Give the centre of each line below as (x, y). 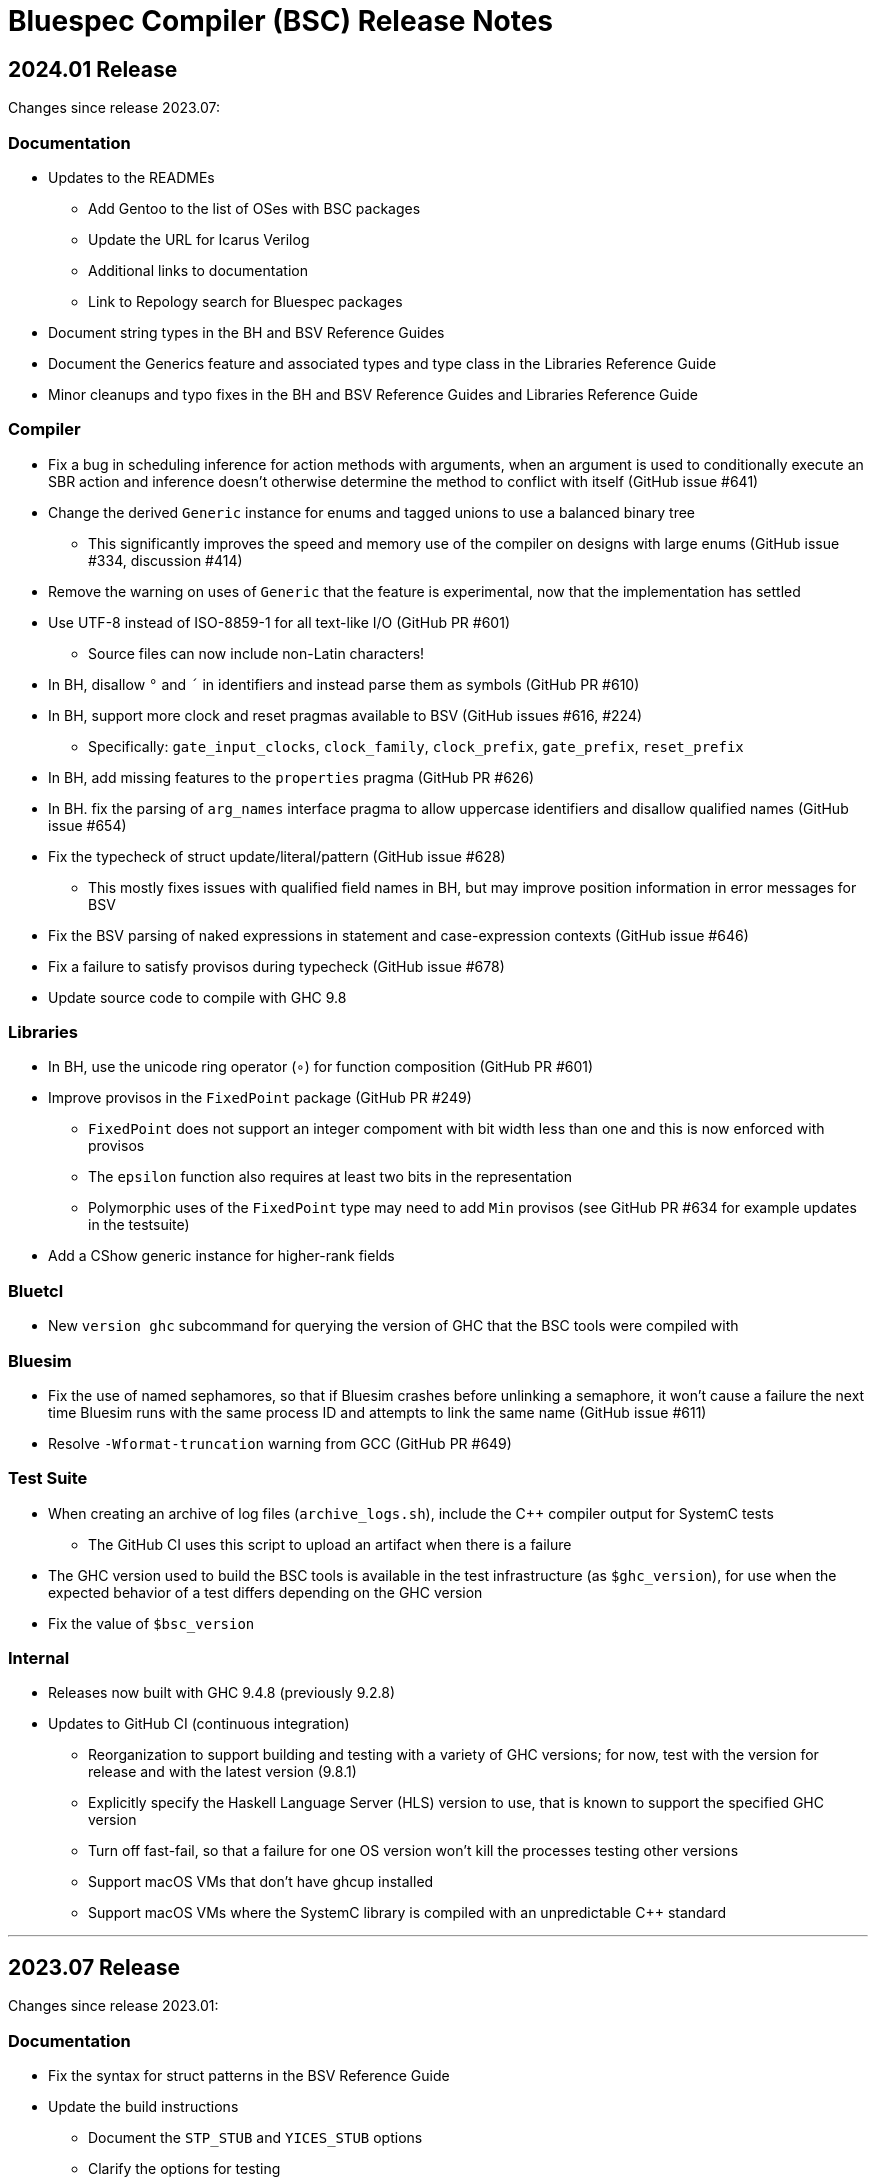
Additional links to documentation (198, 270)
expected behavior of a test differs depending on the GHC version (265, 1592)
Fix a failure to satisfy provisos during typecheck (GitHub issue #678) (276, 966)
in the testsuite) (139, 1225)
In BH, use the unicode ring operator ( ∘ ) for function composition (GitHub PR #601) (321, 1067)
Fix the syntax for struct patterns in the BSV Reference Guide (249, 2076)
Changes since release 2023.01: (113, 2006)
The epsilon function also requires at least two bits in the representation (330, 1177)
